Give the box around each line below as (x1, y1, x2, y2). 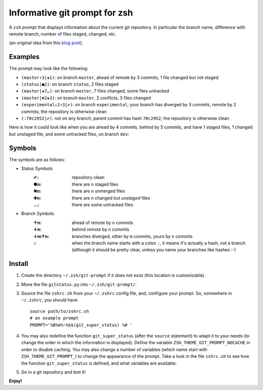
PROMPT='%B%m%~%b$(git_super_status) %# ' (30, 322, 133, 328)
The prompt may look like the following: (9, 66, 89, 72)
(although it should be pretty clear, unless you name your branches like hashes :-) (72, 247, 236, 253)
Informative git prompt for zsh (9, 7, 133, 18)
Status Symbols (21, 166, 53, 171)
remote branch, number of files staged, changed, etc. (9, 31, 116, 37)
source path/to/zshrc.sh (30, 308, 89, 314)
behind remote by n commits (72, 226, 130, 232)
